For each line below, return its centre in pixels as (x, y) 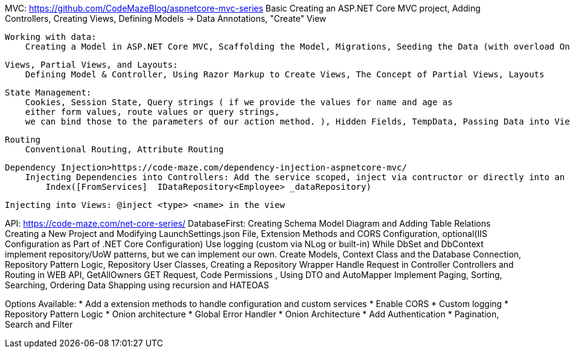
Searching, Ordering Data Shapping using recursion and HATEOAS (137, 285)
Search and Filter (39, 324)
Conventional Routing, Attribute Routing (124, 149)
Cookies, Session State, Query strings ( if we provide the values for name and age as (239, 102)
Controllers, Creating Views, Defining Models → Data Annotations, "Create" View (166, 18)
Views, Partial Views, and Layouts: (91, 65)
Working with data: (51, 37)
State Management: (48, 92)
